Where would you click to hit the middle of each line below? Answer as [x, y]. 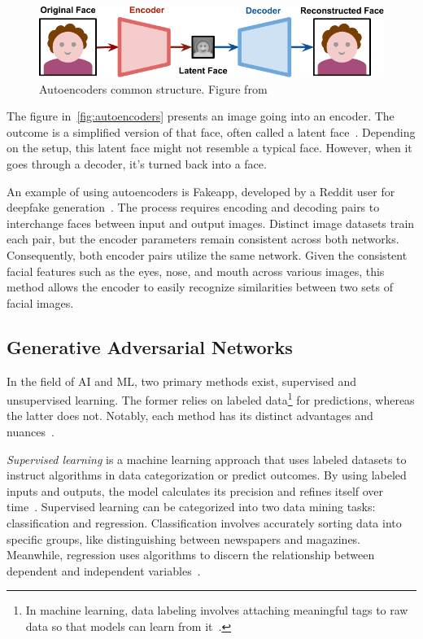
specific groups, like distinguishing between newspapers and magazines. [184, 538]
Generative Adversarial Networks [150, 346]
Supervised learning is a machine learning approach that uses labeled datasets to [207, 459]
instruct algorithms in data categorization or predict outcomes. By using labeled [207, 475]
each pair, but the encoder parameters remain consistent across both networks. [203, 239]
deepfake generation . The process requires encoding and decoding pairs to [193, 207]
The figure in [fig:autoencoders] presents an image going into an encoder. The [201, 116]
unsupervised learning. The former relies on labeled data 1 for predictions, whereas [211, 398]
